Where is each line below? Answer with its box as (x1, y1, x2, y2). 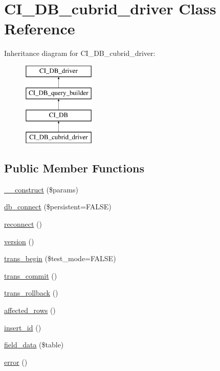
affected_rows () (4, 305, 56, 316)
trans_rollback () (4, 287, 58, 298)
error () (4, 356, 28, 367)
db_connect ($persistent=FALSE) (4, 201, 112, 212)
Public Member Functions (4, 160, 144, 176)
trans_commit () (4, 270, 57, 281)
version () (4, 236, 34, 246)
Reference (4, 18, 75, 39)
